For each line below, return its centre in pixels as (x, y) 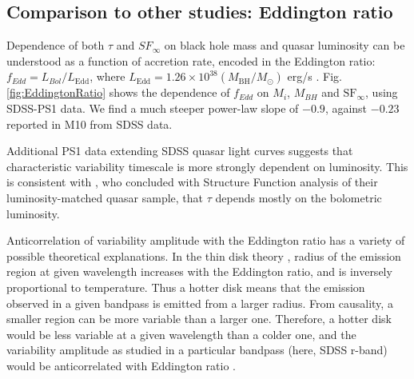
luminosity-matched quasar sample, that (105, 197)
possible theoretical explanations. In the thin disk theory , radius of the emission (204, 255)
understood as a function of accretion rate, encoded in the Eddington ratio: (191, 60)
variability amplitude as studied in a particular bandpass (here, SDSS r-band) (197, 350)
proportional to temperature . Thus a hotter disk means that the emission (186, 287)
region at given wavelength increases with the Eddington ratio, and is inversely (199, 271)
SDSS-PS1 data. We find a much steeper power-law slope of (153, 108)
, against (346, 108)
